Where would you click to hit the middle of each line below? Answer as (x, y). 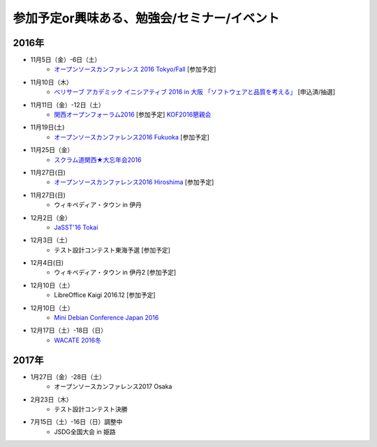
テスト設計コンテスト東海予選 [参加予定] (112, 250)
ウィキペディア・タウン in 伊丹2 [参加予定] (115, 273)
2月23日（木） (51, 399)
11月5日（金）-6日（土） (66, 60)
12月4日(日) (47, 263)
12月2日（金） (51, 218)
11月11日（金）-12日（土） (67, 105)
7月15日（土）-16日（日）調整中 (76, 422)
